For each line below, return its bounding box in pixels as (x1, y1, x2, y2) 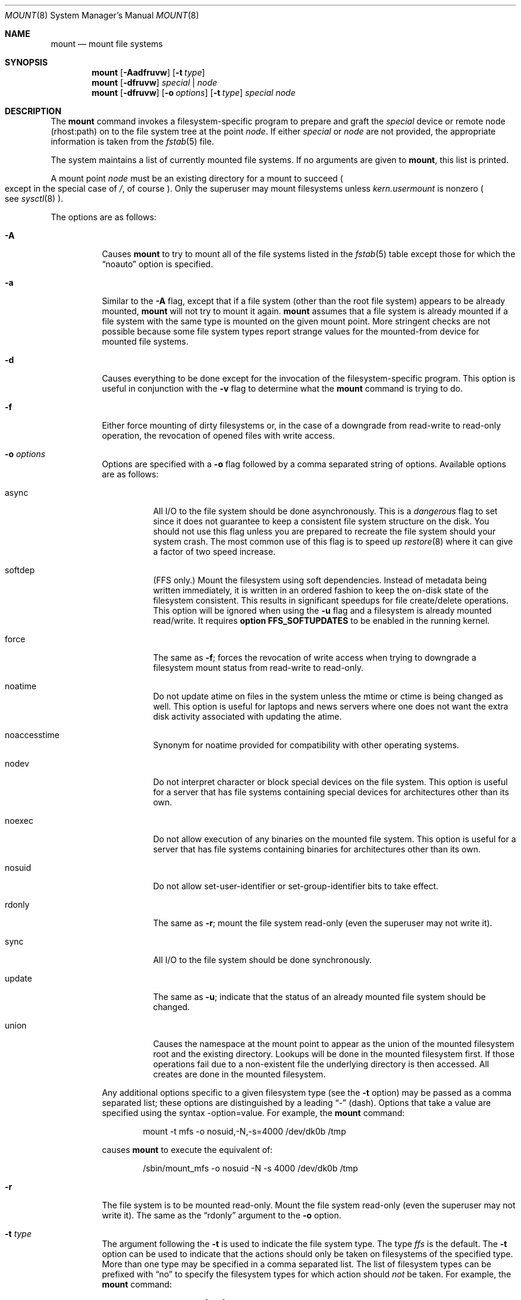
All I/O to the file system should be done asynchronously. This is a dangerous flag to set (153, 506, 498, 516)
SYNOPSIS (5, 57, 48, 67)
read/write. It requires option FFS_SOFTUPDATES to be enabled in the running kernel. (153, 615, 490, 626)
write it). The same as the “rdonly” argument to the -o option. (102, 1210, 341, 1220)
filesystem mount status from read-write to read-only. (153, 662, 363, 673)
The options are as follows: (51, 212, 156, 222)
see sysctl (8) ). (5, 193, 64, 204)
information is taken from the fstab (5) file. (51, 136, 214, 146)
